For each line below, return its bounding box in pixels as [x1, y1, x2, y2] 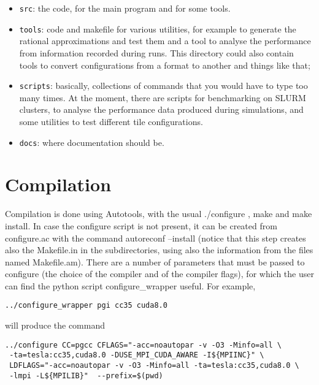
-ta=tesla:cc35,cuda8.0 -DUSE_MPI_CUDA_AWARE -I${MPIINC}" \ [9, 351, 264, 360]
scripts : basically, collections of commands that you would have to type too [19, 79, 308, 92]
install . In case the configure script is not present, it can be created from [5, 219, 277, 232]
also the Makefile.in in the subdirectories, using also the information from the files [5, 243, 313, 256]
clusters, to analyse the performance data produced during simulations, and [19, 103, 304, 116]
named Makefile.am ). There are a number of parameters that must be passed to [5, 255, 305, 268]
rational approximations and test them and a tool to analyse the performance [19, 34, 311, 47]
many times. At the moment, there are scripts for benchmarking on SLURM [19, 91, 306, 104]
